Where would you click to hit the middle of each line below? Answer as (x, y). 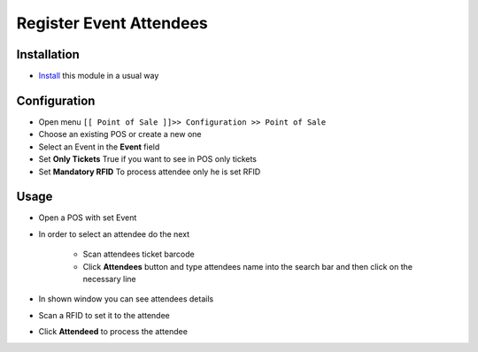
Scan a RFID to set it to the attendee (104, 315)
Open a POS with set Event (88, 218)
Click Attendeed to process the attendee (113, 332)
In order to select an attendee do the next (114, 233)
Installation (48, 54)
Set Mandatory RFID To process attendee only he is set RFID (150, 172)
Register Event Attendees (112, 23)
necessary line (109, 279)
